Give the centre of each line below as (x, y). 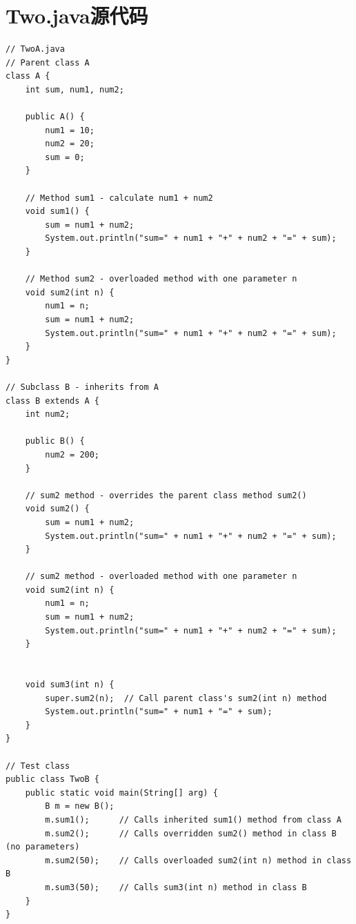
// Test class (38, 766)
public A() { (55, 117)
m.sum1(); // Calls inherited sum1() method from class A (193, 819)
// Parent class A (48, 62)
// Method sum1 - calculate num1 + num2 (119, 198)
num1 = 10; (70, 130)
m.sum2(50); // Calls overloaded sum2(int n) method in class (198, 860)
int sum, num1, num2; (75, 89)
